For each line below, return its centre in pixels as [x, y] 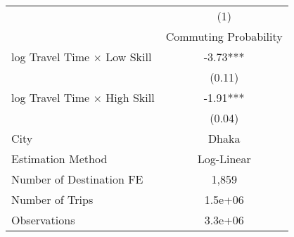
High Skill [130, 97]
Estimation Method [59, 159]
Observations [43, 220]
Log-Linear [224, 159]
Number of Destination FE [77, 179]
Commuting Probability [224, 36]
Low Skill [129, 57]
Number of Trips [52, 199]
